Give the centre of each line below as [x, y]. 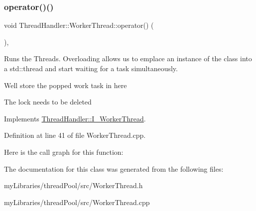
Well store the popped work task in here [65, 85]
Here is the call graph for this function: [64, 152]
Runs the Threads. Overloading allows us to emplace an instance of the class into [128, 58]
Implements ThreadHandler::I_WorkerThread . [75, 118]
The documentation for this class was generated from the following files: [114, 168]
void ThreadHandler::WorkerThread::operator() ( [79, 25]
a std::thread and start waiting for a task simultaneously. [91, 68]
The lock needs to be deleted [48, 102]
